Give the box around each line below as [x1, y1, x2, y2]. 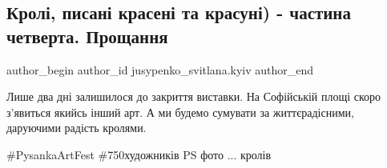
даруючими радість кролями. [6, 119, 147, 136]
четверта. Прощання [6, 23, 168, 48]
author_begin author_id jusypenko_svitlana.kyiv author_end [6, 61, 314, 78]
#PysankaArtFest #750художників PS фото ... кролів [6, 146, 272, 162]
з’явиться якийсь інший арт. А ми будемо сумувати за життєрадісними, [6, 103, 354, 120]
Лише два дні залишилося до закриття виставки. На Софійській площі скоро [6, 88, 381, 105]
